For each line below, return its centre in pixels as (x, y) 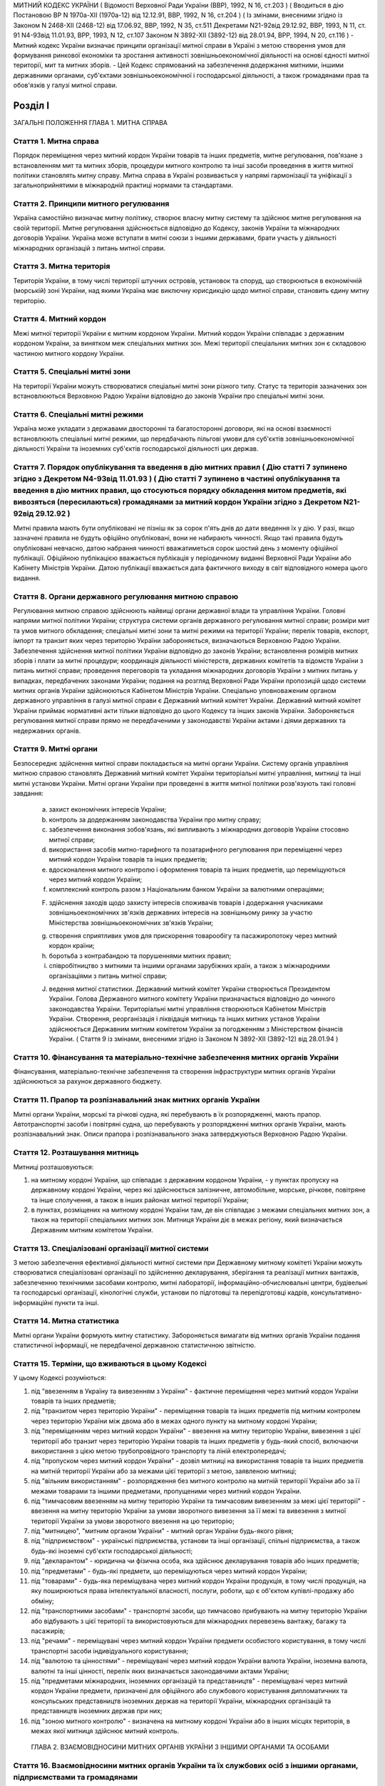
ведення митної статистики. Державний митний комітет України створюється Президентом (190, 989)
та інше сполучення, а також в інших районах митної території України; (140, 1199)
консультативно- (337, 1292)
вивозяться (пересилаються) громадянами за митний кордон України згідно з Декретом (178, 502)
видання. (27, 578)
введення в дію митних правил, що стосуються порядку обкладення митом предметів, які (180, 491)
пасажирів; (48, 1631)
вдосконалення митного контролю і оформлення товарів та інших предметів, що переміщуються (197, 869)
